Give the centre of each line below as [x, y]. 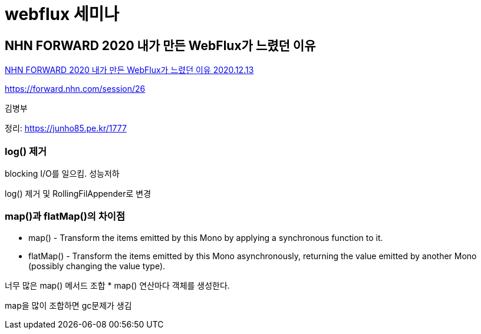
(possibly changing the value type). [97, 266]
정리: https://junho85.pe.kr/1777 [66, 128]
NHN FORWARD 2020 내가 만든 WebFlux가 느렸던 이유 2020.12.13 [129, 70]
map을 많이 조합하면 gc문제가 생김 [68, 305]
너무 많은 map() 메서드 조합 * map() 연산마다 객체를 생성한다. [117, 285]
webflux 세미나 [62, 14]
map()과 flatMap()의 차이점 [65, 216]
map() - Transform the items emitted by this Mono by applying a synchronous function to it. [206, 237]
